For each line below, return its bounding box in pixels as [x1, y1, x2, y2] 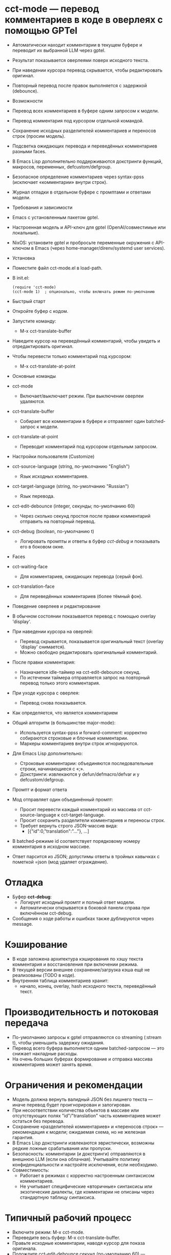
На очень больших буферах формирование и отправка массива [12, 1056, 153, 1062]
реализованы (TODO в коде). [12, 972, 76, 978]
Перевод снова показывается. [19, 699, 87, 706]
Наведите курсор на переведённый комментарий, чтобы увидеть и [12, 337, 160, 344]
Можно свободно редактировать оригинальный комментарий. [19, 649, 158, 655]
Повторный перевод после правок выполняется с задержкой [12, 82, 147, 89]
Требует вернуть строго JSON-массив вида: [19, 822, 118, 828]
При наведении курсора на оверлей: [12, 628, 93, 634]
